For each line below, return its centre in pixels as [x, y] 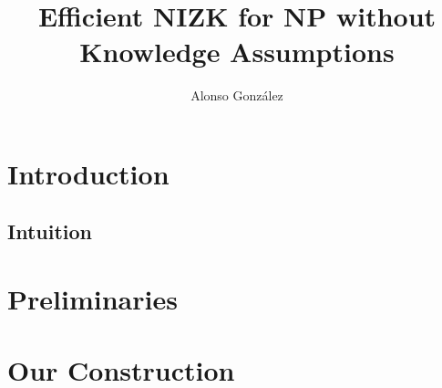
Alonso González [237, 95]
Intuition [50, 231]
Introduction [88, 173]
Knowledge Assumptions [237, 52]
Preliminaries [93, 299]
